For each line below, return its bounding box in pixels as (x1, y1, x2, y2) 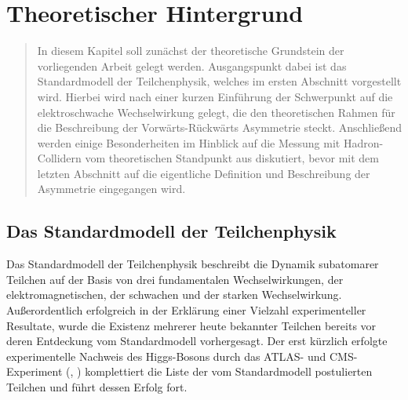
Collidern (37, 150, 82, 166)
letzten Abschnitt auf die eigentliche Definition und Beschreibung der (37, 165, 370, 181)
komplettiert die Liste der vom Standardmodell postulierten (85, 363, 373, 380)
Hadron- (343, 134, 384, 151)
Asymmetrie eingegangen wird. (37, 180, 186, 197)
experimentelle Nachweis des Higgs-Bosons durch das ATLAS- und (6, 347, 326, 364)
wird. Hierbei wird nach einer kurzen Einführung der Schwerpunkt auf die (37, 88, 393, 104)
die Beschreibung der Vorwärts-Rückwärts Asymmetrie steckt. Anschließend (37, 119, 402, 136)
